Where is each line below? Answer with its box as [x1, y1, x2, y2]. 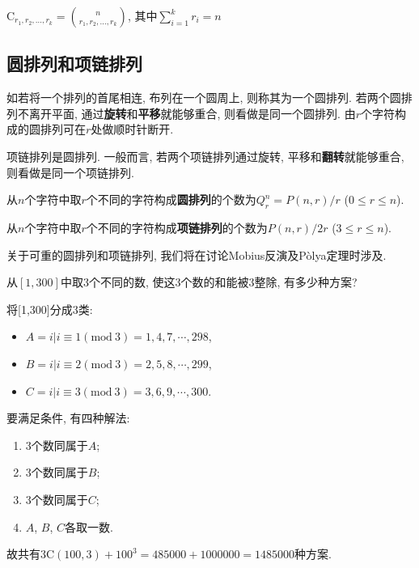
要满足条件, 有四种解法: [6, 409, 130, 426]
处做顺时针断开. [91, 121, 174, 138]
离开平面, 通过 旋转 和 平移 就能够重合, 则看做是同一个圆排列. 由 [28, 104, 356, 121]
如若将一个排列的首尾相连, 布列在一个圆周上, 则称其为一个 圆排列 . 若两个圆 [6, 89, 401, 106]
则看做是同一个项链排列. [6, 163, 134, 180]
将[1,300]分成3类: [6, 300, 93, 317]
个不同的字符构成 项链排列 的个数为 [86, 218, 268, 235]
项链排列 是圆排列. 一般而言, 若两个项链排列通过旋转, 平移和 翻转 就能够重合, [6, 147, 404, 164]
